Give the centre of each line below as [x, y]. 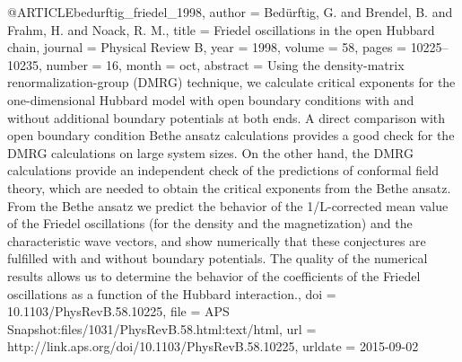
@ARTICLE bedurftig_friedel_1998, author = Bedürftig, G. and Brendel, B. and [230, 12]
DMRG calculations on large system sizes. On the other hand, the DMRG [210, 152]
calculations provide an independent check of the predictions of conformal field [223, 170]
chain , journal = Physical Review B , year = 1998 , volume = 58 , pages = [207, 47]
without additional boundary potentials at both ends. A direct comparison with [227, 117]
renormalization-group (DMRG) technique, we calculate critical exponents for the [231, 82]
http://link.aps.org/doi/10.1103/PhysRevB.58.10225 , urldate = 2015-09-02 [213, 346]
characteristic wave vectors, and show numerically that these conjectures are [217, 240]
